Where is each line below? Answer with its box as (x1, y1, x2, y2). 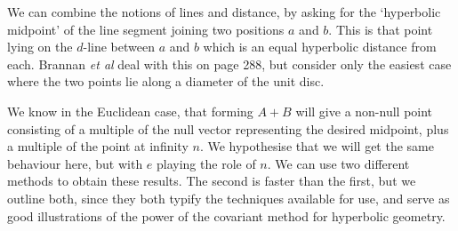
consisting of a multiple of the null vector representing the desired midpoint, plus (7, 119, 449, 138)
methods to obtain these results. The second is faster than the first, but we (7, 171, 416, 190)
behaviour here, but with (7, 154, 143, 172)
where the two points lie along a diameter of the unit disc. (7, 72, 325, 91)
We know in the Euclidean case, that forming (7, 101, 253, 120)
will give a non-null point (295, 101, 433, 120)
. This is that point (328, 20, 433, 38)
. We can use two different (267, 154, 410, 172)
